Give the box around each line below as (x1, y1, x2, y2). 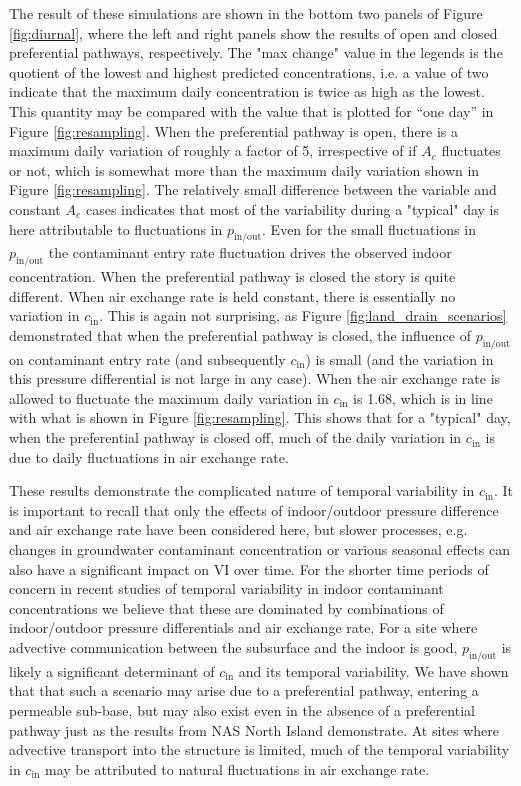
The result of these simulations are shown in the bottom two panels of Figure (9, 3, 483, 23)
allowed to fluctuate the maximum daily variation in (9, 387, 329, 408)
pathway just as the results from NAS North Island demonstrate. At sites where (9, 719, 499, 740)
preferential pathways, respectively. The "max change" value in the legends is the (9, 42, 503, 63)
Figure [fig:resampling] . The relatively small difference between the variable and (9, 179, 497, 200)
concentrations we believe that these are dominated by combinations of (9, 597, 444, 618)
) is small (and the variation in (305, 348, 494, 369)
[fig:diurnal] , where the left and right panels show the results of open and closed (9, 22, 498, 43)
